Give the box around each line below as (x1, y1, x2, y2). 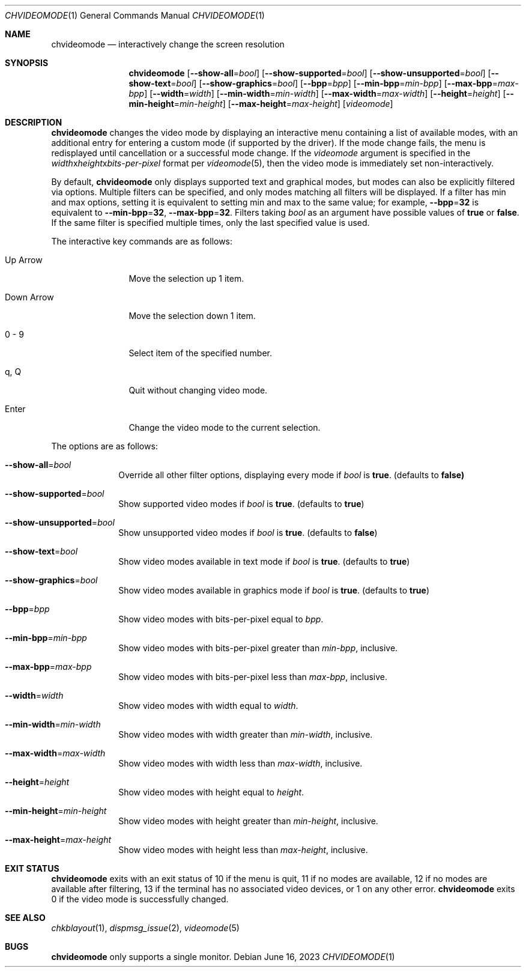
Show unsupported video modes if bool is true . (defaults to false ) (118, 527, 378, 538)
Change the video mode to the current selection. (128, 422, 321, 433)
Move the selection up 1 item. (128, 273, 244, 284)
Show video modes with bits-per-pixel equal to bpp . (118, 614, 324, 624)
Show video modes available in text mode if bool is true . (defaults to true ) (118, 556, 410, 566)
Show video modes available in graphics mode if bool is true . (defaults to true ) (118, 585, 430, 595)
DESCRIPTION (5, 117, 62, 127)
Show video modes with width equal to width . (118, 700, 298, 711)
